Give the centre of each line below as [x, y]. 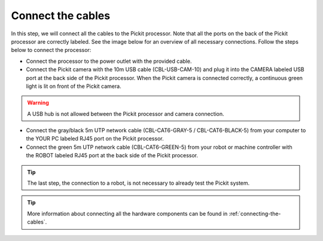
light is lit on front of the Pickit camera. [74, 86]
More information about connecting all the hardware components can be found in [127, 213]
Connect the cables [61, 16]
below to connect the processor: [51, 50]
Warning [38, 103]
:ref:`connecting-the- [255, 213]
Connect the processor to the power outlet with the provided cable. [109, 61]
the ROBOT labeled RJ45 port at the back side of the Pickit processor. [112, 155]
